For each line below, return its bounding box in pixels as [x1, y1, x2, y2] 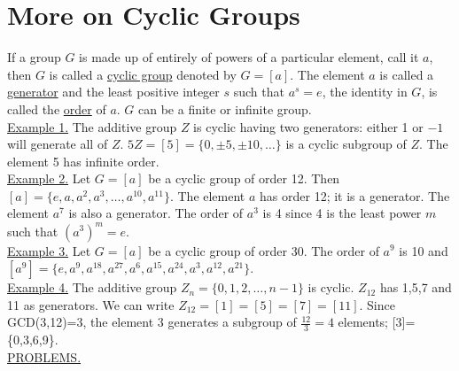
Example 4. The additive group [7, 278, 177, 297]
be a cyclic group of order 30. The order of [148, 241, 379, 259]
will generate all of [7, 135, 108, 153]
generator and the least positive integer [7, 82, 220, 101]
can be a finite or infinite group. [138, 99, 312, 118]
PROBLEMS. [7, 347, 82, 366]
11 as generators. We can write [7, 295, 175, 313]
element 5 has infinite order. [7, 151, 159, 170]
